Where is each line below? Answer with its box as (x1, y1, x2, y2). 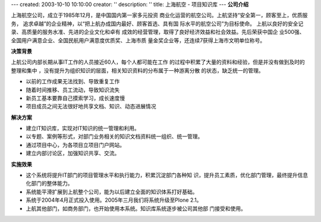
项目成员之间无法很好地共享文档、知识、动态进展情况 (26, 103, 156, 110)
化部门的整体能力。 (26, 180, 73, 187)
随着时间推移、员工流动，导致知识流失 (26, 86, 120, 93)
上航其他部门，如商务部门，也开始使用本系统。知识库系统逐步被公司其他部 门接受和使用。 (26, 205, 246, 212)
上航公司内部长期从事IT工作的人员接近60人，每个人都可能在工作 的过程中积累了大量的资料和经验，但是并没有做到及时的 (11, 58, 306, 65)
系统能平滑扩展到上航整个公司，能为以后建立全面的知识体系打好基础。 (26, 188, 198, 195)
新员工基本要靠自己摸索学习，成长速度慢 (26, 94, 125, 101)
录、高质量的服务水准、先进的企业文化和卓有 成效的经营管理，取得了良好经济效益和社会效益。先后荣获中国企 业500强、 (11, 29, 305, 36)
